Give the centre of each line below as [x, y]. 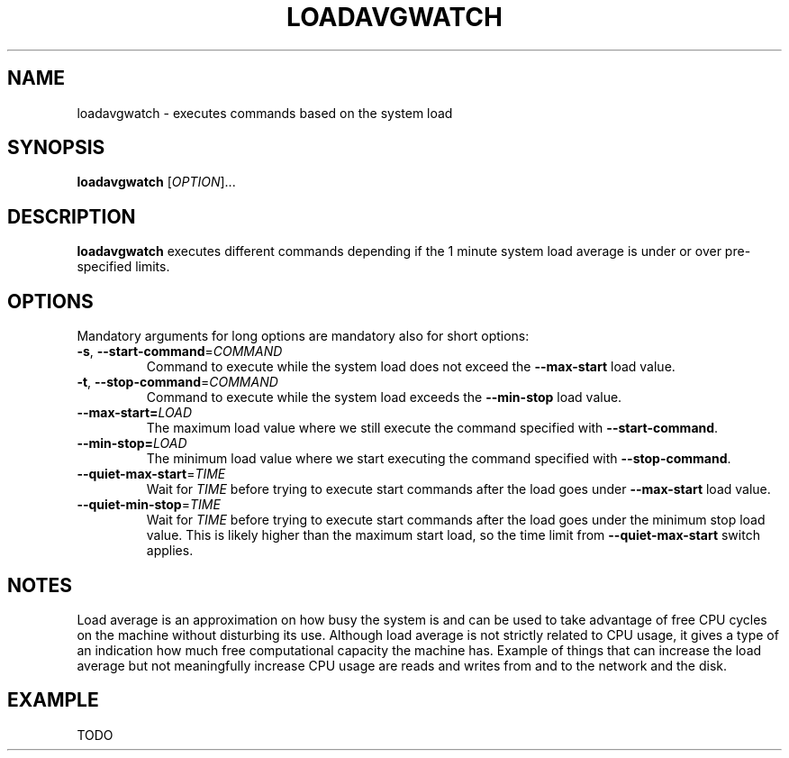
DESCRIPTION [72, 216]
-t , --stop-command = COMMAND [177, 382]
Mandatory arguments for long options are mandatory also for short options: [303, 336]
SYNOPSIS [56, 148]
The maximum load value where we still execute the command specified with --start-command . [432, 428]
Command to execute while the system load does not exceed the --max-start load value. [411, 367]
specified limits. [123, 267]
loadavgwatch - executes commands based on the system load [265, 113]
